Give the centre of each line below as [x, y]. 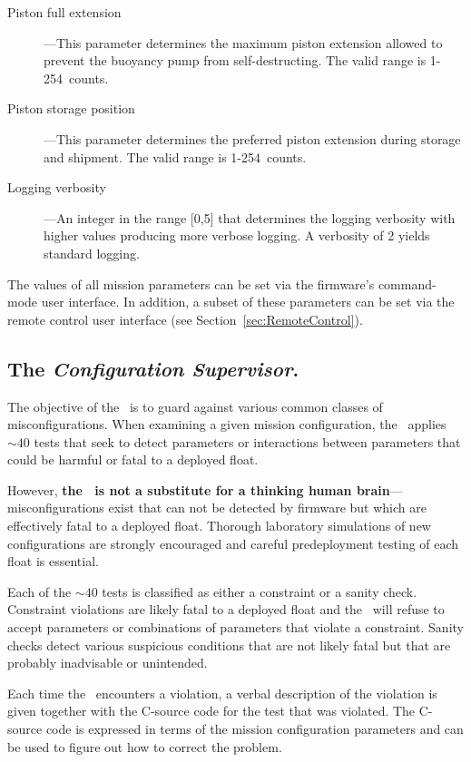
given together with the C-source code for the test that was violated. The [211, 711]
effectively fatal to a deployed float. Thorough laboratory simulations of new [219, 526]
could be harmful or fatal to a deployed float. [133, 459]
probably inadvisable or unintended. [108, 663]
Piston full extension [64, 12]
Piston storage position [71, 108]
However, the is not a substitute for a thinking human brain [199, 489]
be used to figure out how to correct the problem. [145, 746]
